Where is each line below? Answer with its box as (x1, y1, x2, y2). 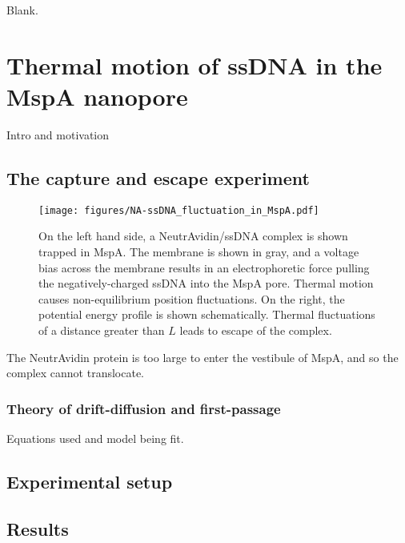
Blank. (6, 2, 38, 18)
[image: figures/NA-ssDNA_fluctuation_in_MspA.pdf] (38, 204, 319, 216)
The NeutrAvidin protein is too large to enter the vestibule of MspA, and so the (6, 348, 399, 365)
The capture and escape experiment (6, 165, 310, 190)
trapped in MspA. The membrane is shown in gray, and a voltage (38, 243, 359, 259)
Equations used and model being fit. (6, 429, 184, 446)
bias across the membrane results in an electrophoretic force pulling (38, 259, 370, 276)
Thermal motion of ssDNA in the (6, 48, 383, 81)
